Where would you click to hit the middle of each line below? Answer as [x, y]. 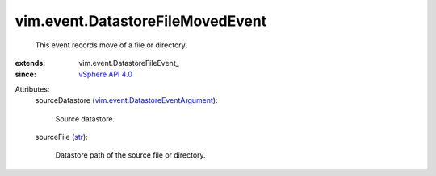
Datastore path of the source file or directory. [130, 155]
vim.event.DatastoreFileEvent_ [129, 63]
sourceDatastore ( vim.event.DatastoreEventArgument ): [126, 100]
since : [25, 74]
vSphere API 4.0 [106, 74]
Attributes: [32, 89]
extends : [30, 63]
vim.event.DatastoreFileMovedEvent [141, 21]
